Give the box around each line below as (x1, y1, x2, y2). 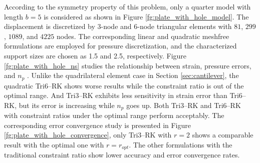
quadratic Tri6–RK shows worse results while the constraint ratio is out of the (4, 80, 244, 90)
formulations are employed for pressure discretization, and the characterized (4, 40, 237, 51)
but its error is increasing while (19, 99, 115, 110)
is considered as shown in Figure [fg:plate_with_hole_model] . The (44, 11, 249, 21)
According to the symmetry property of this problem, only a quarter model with (4, 1, 251, 11)
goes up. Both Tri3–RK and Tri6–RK (126, 99, 241, 110)
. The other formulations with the (129, 139, 232, 150)
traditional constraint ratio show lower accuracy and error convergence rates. (4, 149, 240, 160)
